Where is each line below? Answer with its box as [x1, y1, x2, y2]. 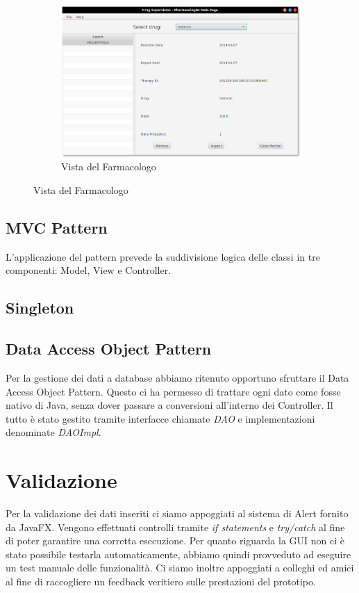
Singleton [6, 297, 74, 318]
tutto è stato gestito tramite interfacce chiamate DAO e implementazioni [6, 411, 315, 425]
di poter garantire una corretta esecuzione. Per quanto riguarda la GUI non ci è [6, 533, 344, 548]
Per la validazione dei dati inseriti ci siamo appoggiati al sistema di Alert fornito [6, 506, 349, 521]
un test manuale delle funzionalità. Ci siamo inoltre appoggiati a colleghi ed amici [6, 560, 354, 575]
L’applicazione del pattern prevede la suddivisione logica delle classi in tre [6, 249, 320, 263]
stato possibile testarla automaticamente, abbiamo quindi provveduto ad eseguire [6, 546, 351, 561]
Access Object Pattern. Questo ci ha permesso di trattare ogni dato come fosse [6, 384, 341, 398]
